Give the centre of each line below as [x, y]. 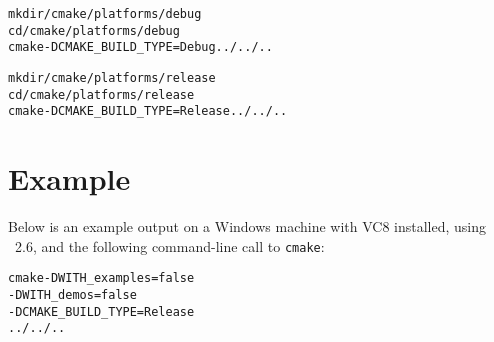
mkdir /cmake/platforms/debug [105, 14]
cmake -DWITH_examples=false [101, 278]
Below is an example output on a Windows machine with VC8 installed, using [247, 226]
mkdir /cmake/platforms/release [112, 77]
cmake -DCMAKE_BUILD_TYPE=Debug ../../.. [140, 47]
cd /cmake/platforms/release [101, 94]
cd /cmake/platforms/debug [94, 30]
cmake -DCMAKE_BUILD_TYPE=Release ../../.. [148, 111]
